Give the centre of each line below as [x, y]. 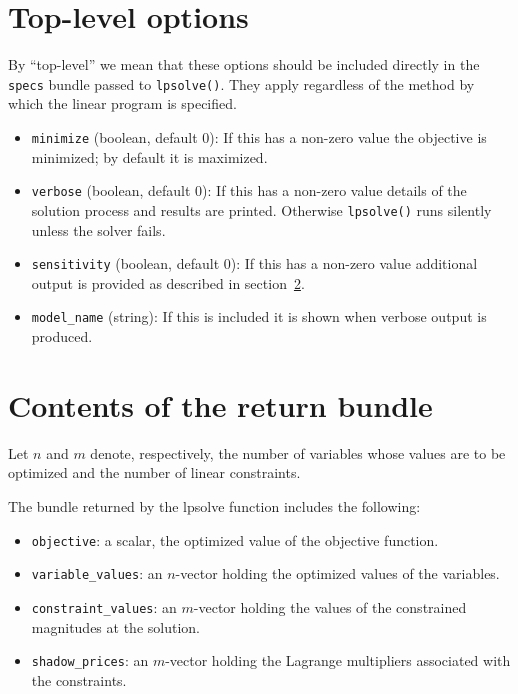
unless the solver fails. [98, 229]
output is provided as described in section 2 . [168, 282]
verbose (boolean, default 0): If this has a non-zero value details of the [249, 190]
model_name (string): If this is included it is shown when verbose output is [259, 316]
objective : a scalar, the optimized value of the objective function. [235, 539]
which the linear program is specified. [122, 103]
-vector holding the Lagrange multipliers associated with [338, 660]
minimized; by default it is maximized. [149, 156]
